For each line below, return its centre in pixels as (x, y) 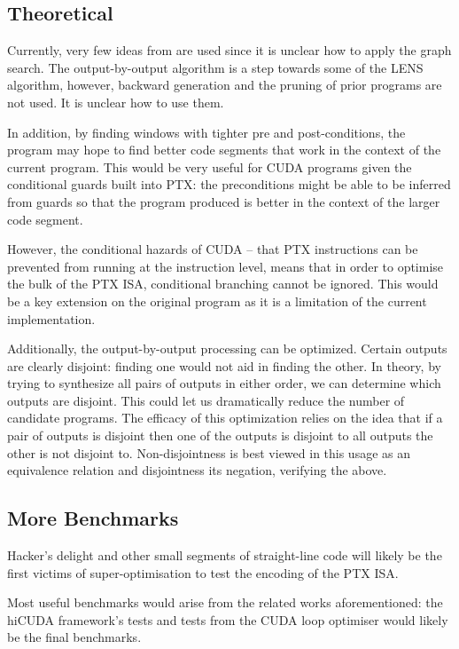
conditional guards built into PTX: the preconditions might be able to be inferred (229, 184)
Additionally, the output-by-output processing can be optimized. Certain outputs (227, 348)
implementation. (51, 318)
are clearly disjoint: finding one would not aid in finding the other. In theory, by (224, 365)
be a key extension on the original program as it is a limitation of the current (217, 301)
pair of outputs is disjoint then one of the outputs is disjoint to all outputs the (220, 435)
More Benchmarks (93, 518)
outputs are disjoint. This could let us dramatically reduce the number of (206, 400)
